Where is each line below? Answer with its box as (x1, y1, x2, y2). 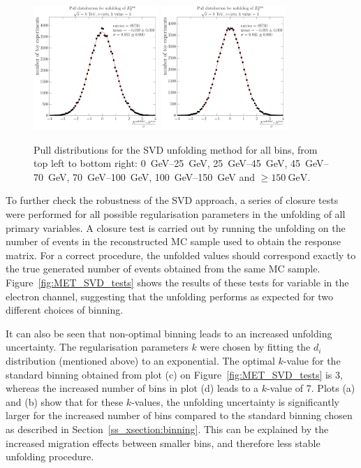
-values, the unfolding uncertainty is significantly (131, 394, 339, 409)
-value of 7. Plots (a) (267, 381, 355, 395)
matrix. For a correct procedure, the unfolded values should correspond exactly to (6, 247, 356, 262)
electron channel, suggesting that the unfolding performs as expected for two (6, 288, 334, 303)
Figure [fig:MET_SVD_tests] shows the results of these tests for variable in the (6, 275, 349, 290)
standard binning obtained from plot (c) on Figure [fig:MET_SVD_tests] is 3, (6, 367, 343, 381)
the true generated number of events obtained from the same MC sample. (6, 261, 321, 276)
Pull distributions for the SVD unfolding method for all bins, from (34, 142, 318, 156)
